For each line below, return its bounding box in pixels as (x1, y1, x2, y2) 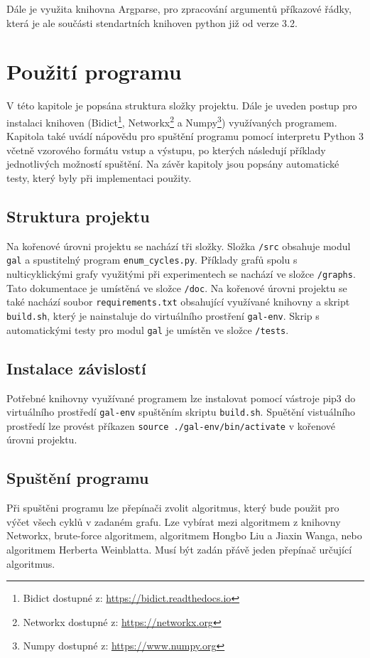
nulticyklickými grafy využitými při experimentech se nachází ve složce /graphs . (6, 266, 356, 281)
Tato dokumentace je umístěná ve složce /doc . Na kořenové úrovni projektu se (6, 280, 347, 295)
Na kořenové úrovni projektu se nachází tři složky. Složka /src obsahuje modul (6, 238, 351, 253)
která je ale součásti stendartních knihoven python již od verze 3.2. (6, 15, 298, 30)
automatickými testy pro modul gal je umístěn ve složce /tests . (6, 322, 289, 337)
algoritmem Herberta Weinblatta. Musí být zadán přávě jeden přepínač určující (6, 542, 352, 557)
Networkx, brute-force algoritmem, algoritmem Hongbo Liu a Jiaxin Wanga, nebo (6, 528, 362, 543)
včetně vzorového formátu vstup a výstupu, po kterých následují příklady (6, 142, 326, 157)
